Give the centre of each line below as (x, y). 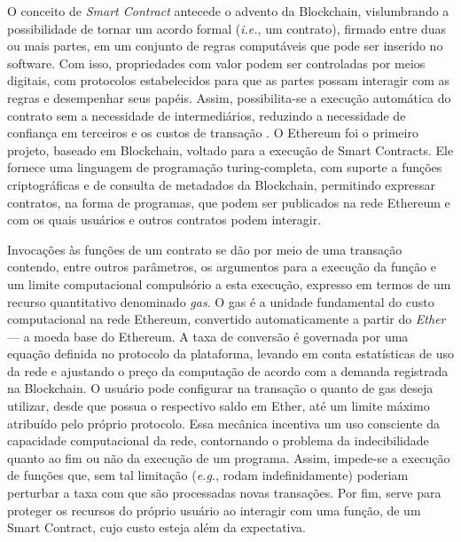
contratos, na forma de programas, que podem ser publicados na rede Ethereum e (229, 202)
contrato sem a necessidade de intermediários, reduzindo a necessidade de (207, 115)
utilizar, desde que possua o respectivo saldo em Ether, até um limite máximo (219, 406)
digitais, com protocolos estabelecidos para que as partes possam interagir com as (228, 80)
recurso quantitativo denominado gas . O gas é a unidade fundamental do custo (221, 301)
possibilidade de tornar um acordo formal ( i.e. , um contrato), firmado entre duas (227, 28)
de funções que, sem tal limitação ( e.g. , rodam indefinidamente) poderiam (208, 475)
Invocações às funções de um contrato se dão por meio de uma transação (205, 249)
